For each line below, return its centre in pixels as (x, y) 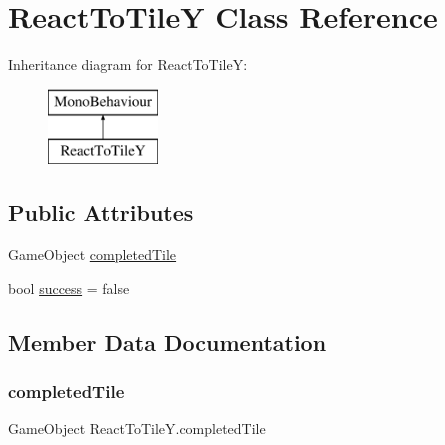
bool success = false (69, 287)
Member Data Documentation (167, 341)
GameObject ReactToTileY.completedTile (137, 428)
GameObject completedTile (92, 254)
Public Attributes (101, 212)
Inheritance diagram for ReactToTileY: (128, 64)
